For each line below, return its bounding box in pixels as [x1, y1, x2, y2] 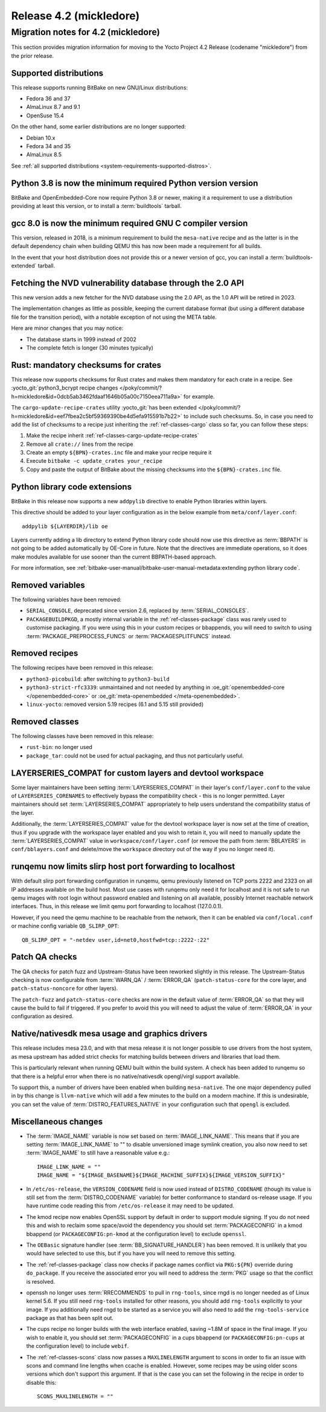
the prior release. [11, 52, 54, 59]
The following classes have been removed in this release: [11, 732, 154, 739]
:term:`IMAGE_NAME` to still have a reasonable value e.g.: [26, 1149, 170, 1157]
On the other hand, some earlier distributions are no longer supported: [11, 123, 187, 130]
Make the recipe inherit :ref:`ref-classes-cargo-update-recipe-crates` [26, 432, 199, 439]
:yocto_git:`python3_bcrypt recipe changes [11, 384, 118, 391]
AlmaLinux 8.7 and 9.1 [26, 103, 81, 111]
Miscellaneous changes [11, 1116, 103, 1126]
